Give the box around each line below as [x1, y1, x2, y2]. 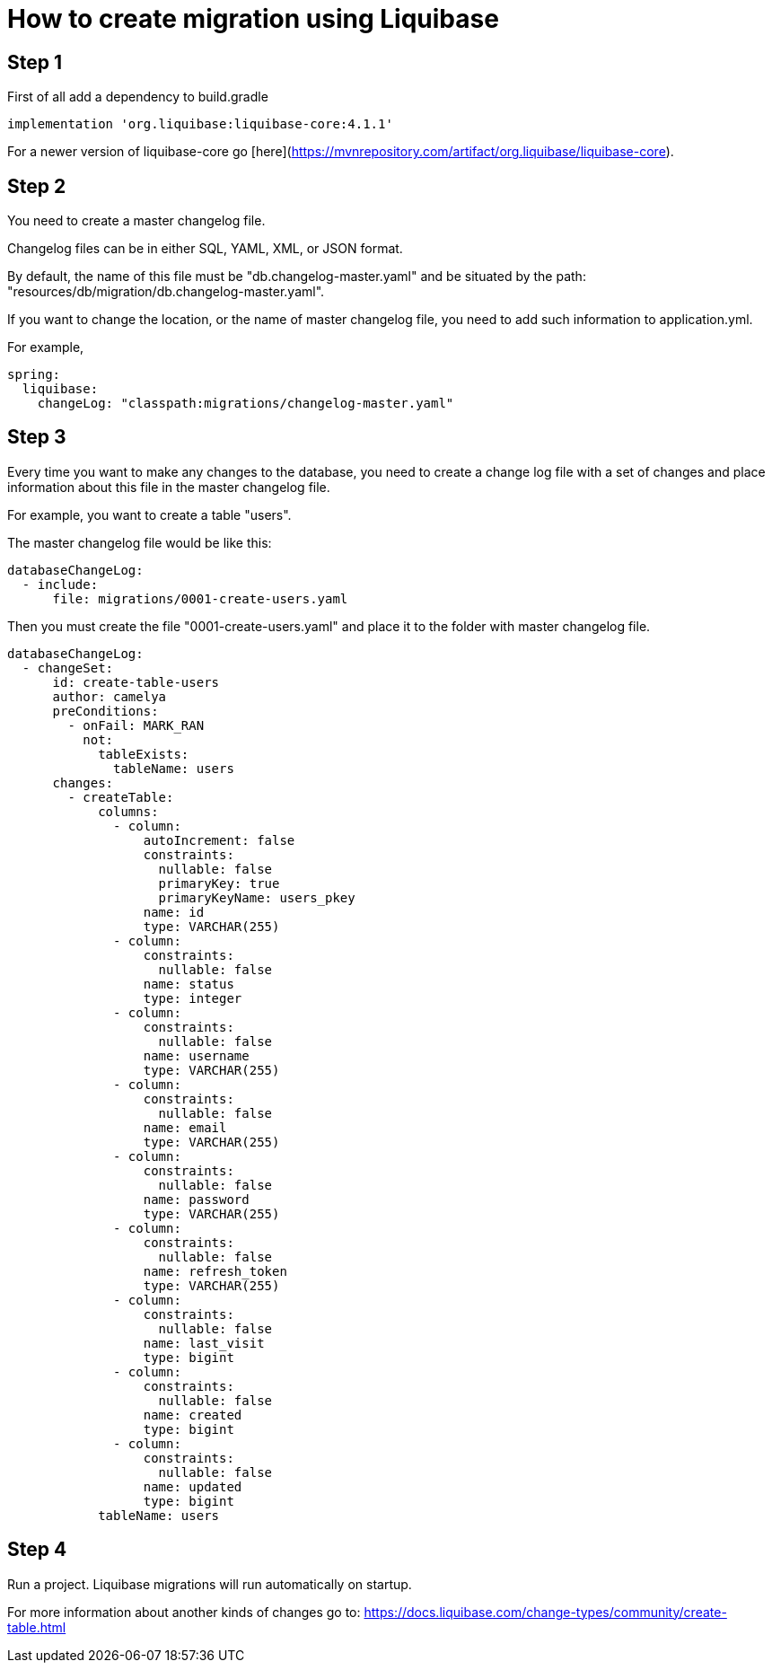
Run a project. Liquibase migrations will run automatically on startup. [7, 1576, 412, 1592]
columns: [98, 804, 159, 819]
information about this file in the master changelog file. [7, 479, 330, 495]
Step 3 [7, 426, 66, 449]
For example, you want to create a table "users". [7, 506, 292, 523]
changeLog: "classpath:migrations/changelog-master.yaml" [37, 396, 454, 411]
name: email [143, 1120, 227, 1135]
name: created [143, 1407, 242, 1422]
